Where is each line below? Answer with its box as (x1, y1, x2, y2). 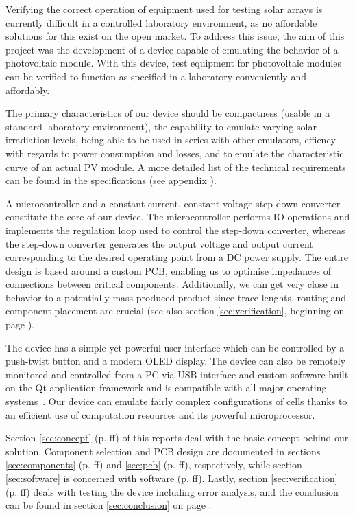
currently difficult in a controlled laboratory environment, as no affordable (5, 15, 317, 30)
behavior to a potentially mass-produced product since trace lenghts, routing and (5, 290, 347, 304)
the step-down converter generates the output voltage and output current (5, 236, 313, 251)
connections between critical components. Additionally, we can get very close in (5, 277, 339, 291)
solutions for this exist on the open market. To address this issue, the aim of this (5, 29, 345, 43)
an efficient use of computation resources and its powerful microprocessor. (5, 407, 315, 422)
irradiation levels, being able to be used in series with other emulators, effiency (5, 133, 336, 147)
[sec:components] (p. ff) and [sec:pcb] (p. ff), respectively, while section (5, 457, 302, 472)
